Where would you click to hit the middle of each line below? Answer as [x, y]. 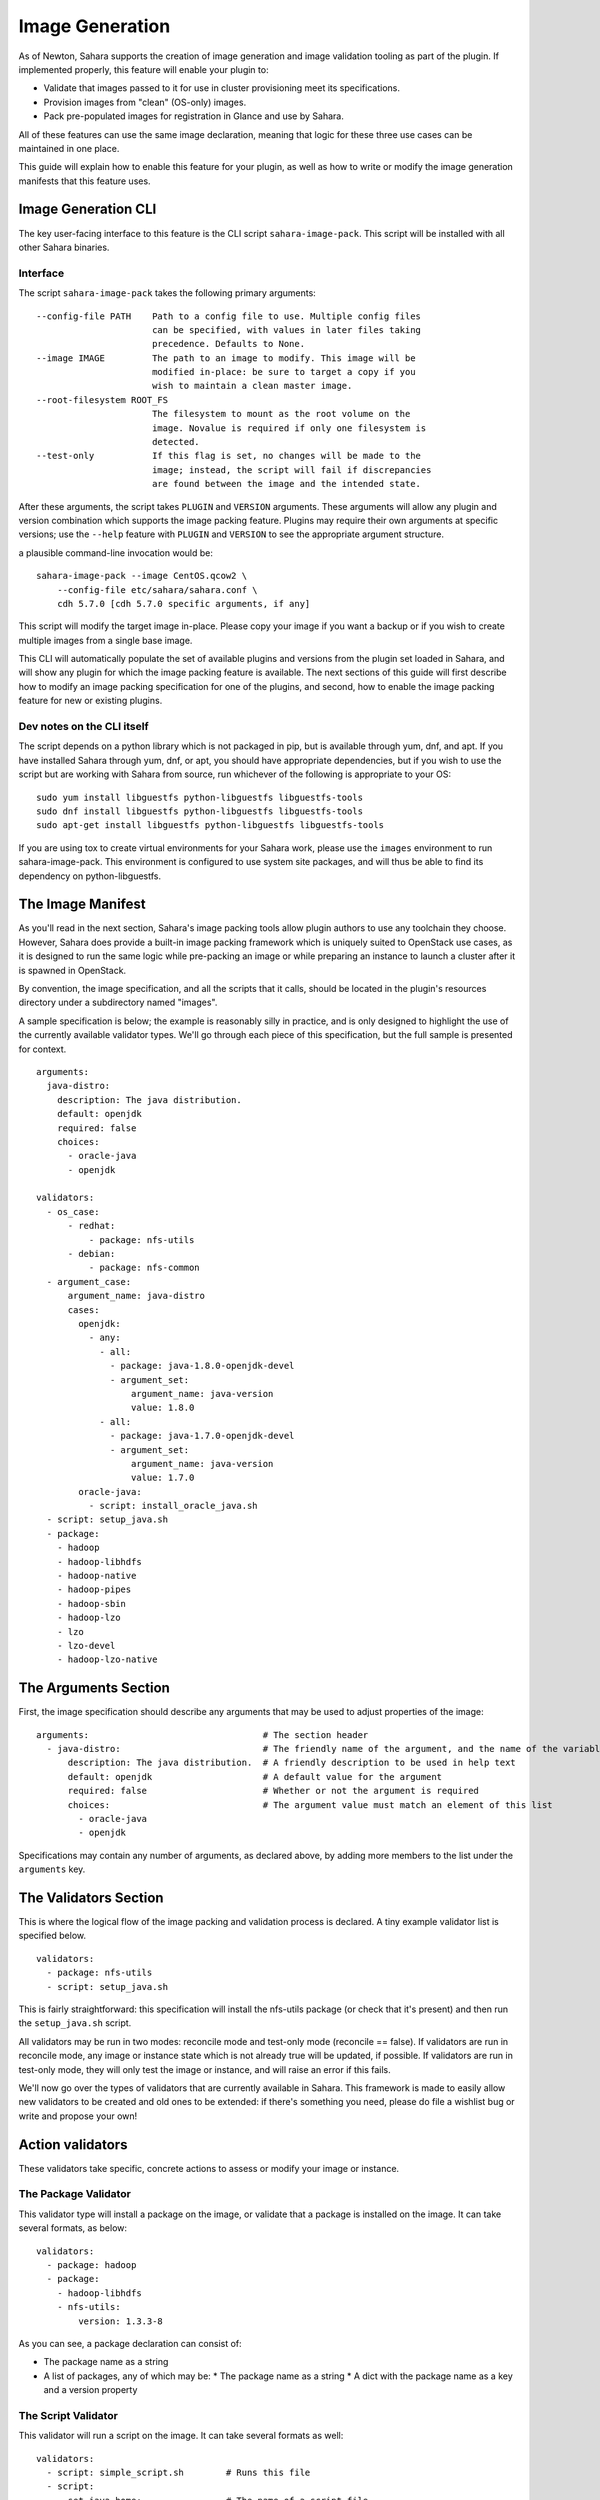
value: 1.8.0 [162, 1408]
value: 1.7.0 [162, 1478]
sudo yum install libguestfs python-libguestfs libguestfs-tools [200, 797]
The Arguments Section [94, 1688]
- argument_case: [89, 1281]
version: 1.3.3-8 [121, 2321]
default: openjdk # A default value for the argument [255, 1776]
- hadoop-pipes [94, 1589]
